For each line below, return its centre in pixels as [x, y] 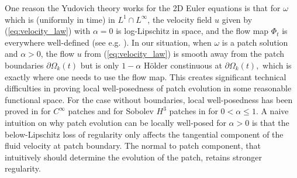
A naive [275, 111]
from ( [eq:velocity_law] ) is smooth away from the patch [184, 54]
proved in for [28, 111]
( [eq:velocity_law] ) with [48, 31]
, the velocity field [180, 19]
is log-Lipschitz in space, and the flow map [192, 31]
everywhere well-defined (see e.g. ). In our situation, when [108, 42]
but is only [100, 65]
